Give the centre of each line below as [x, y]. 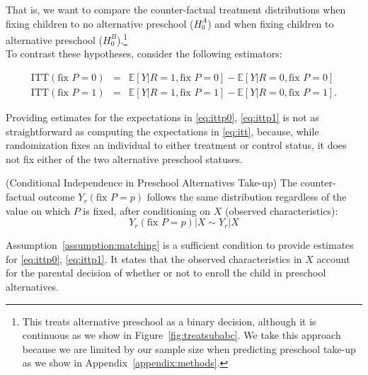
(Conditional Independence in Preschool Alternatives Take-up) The [151, 183]
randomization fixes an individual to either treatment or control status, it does [176, 145]
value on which [38, 210]
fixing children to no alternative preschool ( [100, 23]
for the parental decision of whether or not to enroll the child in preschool [166, 273]
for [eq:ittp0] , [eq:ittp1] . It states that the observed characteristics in [154, 258]
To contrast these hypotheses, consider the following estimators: [144, 54]
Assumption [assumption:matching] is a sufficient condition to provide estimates [180, 245]
